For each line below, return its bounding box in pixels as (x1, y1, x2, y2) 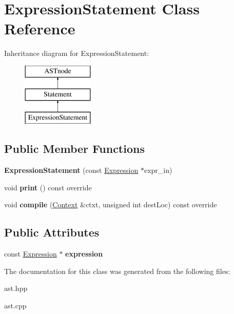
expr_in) (144, 165, 172, 175)
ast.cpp (4, 300, 27, 310)
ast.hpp (4, 283, 28, 293)
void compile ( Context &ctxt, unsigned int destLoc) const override (4, 199, 217, 210)
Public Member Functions (4, 141, 145, 156)
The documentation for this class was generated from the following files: (4, 265, 230, 276)
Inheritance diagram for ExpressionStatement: (4, 48, 149, 58)
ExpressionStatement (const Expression (4, 165, 139, 175)
